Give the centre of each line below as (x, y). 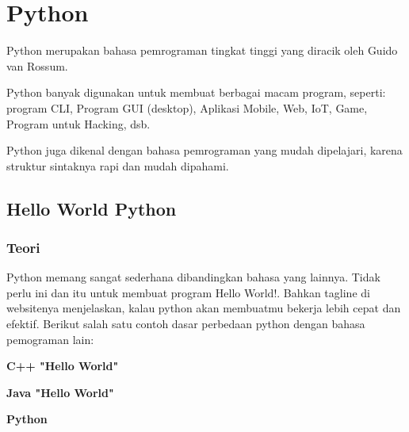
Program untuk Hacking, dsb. (78, 123)
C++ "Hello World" (63, 366)
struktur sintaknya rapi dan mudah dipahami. (118, 165)
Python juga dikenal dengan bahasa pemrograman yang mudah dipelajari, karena (204, 150)
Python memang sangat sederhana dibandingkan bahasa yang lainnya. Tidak (193, 277)
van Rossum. (37, 65)
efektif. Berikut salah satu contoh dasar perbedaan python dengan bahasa (186, 324)
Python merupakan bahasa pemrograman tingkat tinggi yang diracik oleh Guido (202, 50)
